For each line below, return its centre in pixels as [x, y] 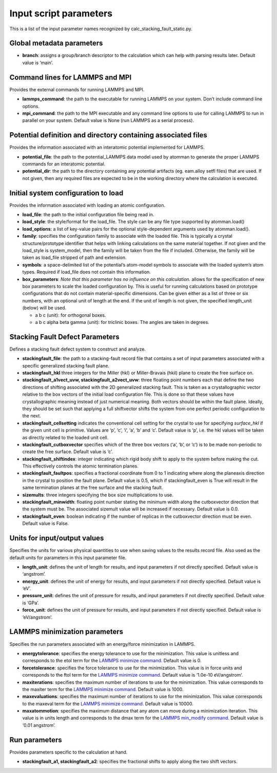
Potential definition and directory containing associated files [108, 135]
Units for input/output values [57, 538]
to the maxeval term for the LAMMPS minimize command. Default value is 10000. [108, 704]
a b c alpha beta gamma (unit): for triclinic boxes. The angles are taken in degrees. [122, 322]
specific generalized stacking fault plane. [66, 365]
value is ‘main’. [38, 63]
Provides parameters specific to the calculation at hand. [68, 752]
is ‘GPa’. [31, 603]
